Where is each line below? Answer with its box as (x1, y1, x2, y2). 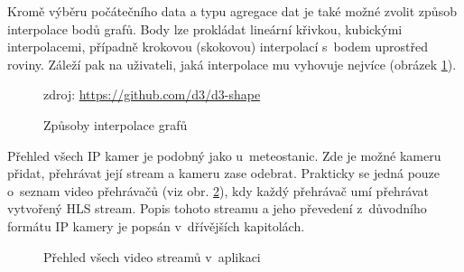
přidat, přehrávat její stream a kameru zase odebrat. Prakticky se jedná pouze (7, 164, 441, 183)
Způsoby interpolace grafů (43, 115, 188, 134)
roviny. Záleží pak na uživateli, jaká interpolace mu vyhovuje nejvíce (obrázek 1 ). (7, 54, 457, 73)
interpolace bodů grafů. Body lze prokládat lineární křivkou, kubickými (7, 19, 403, 38)
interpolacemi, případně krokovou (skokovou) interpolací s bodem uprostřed (7, 37, 429, 56)
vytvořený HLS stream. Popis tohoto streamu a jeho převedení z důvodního (7, 199, 427, 218)
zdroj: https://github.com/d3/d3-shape (43, 85, 261, 104)
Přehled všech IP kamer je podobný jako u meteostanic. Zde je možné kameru (7, 145, 441, 164)
